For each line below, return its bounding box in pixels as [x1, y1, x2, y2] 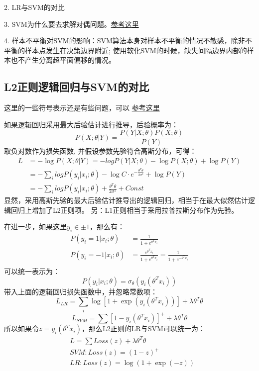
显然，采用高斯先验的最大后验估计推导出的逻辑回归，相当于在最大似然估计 [4, 195, 248, 205]
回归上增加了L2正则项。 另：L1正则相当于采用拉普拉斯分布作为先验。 [10, 204, 239, 215]
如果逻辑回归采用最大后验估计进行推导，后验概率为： [4, 119, 178, 129]
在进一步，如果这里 [4, 221, 67, 232]
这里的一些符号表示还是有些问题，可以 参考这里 [4, 102, 160, 113]
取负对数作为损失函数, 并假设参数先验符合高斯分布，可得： [4, 146, 197, 156]
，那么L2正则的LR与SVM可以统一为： [81, 323, 205, 334]
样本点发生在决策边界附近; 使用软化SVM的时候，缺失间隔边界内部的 [24, 45, 247, 55]
